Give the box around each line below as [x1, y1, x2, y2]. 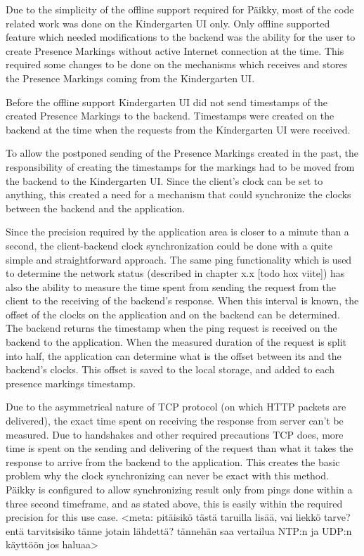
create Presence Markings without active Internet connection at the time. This [6, 43, 344, 58]
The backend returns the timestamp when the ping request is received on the [6, 321, 337, 335]
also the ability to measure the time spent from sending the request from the [6, 279, 336, 294]
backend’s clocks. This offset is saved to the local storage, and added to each [6, 362, 334, 377]
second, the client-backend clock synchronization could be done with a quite [6, 238, 332, 252]
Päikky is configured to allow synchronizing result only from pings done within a [6, 482, 353, 496]
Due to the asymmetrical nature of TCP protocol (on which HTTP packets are [6, 399, 346, 414]
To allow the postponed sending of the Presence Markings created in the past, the [6, 146, 358, 160]
